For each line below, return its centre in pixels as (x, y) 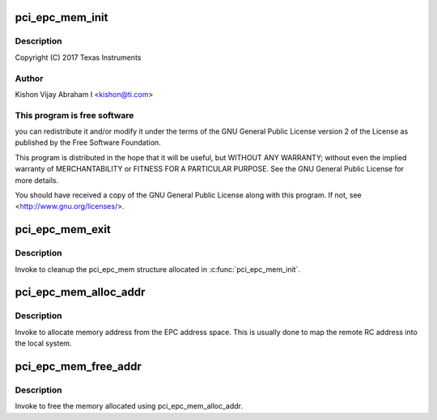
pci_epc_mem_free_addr (78, 366)
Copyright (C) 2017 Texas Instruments (78, 57)
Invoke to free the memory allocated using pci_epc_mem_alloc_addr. (129, 406)
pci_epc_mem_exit (63, 229)
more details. (37, 180)
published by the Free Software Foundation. (88, 142)
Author (29, 78)
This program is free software (74, 115)
